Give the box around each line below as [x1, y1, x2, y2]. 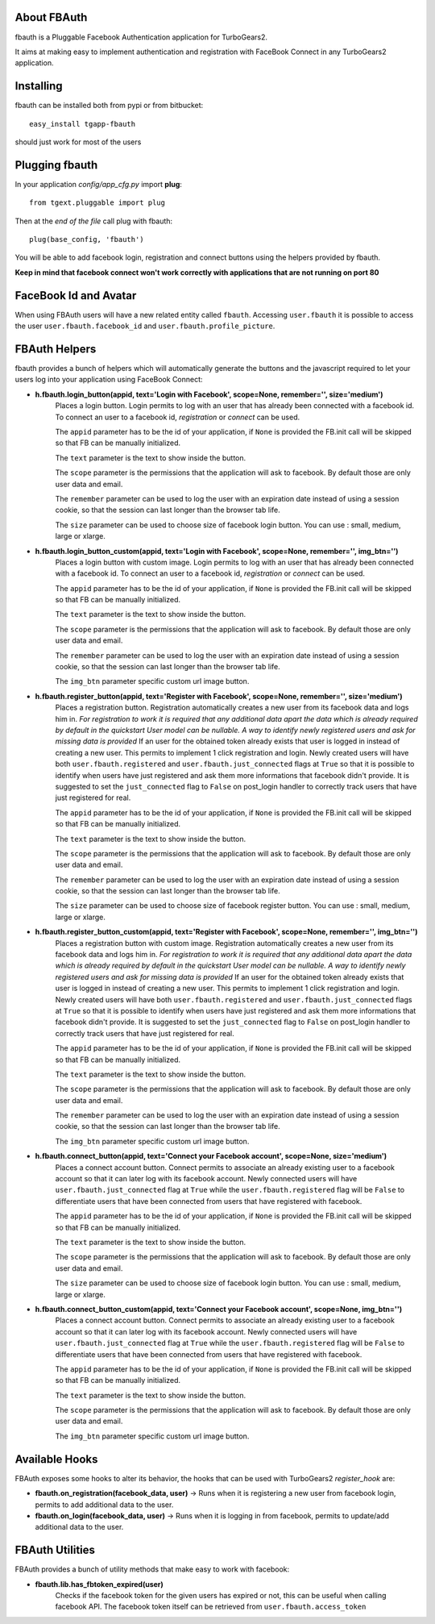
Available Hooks [14, 1452, 98, 1466]
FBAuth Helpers [14, 342, 97, 356]
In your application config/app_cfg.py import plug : [14, 179, 183, 189]
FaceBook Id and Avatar [14, 289, 137, 302]
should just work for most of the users [14, 137, 142, 147]
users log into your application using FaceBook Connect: [14, 375, 203, 385]
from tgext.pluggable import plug [29, 198, 165, 207]
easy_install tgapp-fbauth [29, 119, 136, 128]
